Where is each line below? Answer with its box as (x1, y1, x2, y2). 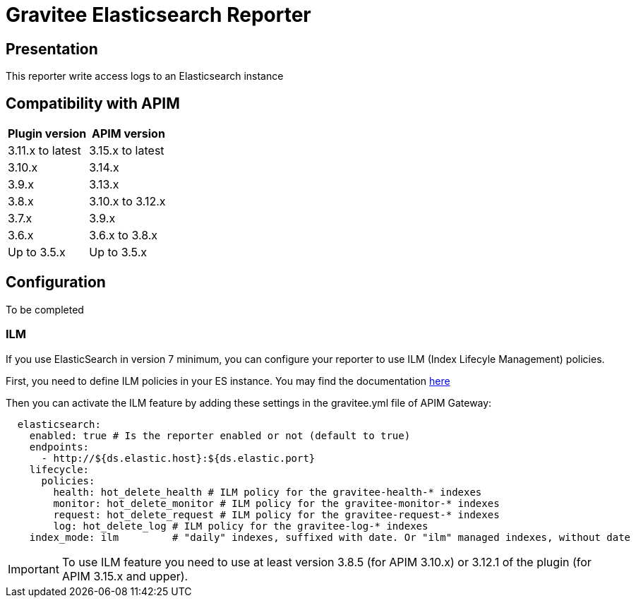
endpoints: (29, 441, 90, 453)
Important (8, 561, 59, 576)
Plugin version (8, 126, 87, 141)
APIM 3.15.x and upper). (61, 568, 188, 583)
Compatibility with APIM (6, 94, 180, 112)
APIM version (91, 126, 165, 141)
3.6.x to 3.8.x (89, 228, 158, 243)
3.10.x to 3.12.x (89, 194, 166, 209)
